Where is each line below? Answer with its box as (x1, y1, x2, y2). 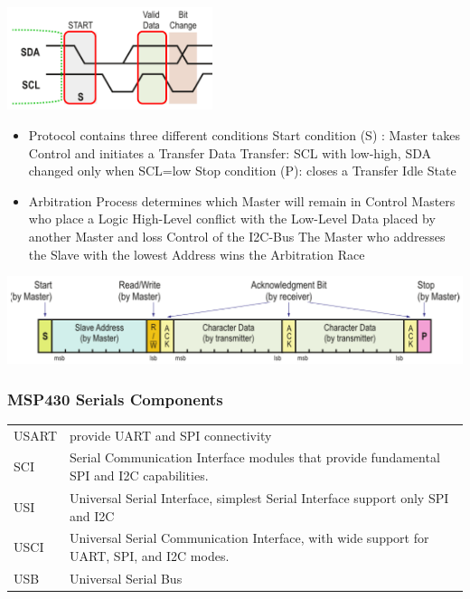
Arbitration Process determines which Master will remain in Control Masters (28, 191, 456, 210)
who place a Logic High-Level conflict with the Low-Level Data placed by (28, 209, 436, 228)
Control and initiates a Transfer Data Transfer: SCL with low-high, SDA (28, 143, 431, 162)
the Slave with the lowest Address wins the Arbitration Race (28, 244, 365, 263)
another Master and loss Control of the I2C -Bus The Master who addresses (28, 226, 446, 245)
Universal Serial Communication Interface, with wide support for (70, 528, 429, 547)
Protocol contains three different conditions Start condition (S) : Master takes (28, 125, 460, 144)
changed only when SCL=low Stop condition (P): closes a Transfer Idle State (28, 161, 456, 180)
